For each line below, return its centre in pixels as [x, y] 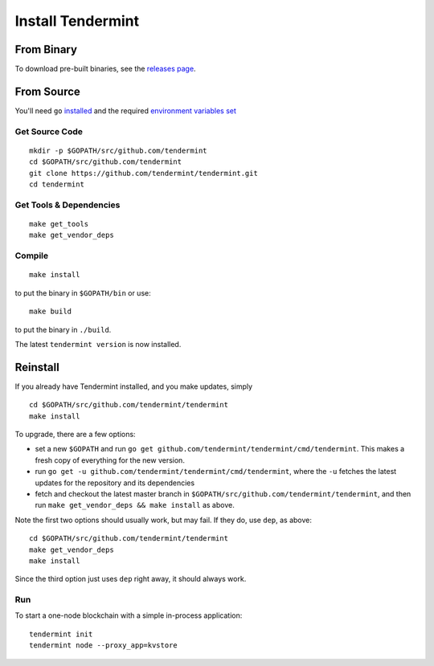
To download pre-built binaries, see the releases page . [105, 69]
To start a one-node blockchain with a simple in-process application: [129, 615]
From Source [47, 91]
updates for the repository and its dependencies [115, 483]
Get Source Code [49, 131]
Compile [31, 255]
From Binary [46, 49]
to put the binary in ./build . [63, 329]
